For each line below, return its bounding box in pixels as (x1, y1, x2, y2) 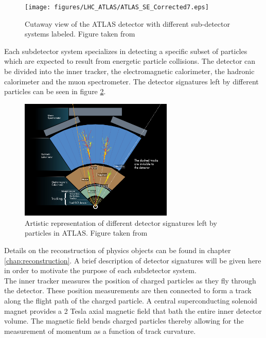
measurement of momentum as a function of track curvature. (4, 325, 196, 336)
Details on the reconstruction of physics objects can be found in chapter (4, 244, 231, 255)
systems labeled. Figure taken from (25, 28, 135, 39)
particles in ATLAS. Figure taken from (25, 227, 148, 238)
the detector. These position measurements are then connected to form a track (4, 285, 252, 296)
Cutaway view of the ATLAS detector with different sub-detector (25, 18, 230, 29)
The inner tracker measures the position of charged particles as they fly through (4, 275, 256, 286)
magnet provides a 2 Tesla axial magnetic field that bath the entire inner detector (4, 305, 262, 316)
